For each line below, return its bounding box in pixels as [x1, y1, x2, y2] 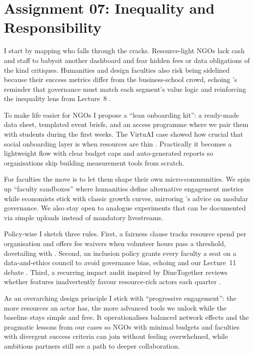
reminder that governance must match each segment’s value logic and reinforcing [4, 83, 246, 94]
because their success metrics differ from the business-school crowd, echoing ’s [4, 74, 237, 84]
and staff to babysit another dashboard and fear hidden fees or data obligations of [4, 55, 250, 65]
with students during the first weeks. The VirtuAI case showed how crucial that [4, 129, 243, 139]
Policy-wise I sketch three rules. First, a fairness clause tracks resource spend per [4, 229, 247, 239]
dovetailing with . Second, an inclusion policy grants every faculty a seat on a [4, 248, 236, 258]
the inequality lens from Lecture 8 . [4, 93, 111, 104]
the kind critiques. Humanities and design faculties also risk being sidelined [4, 64, 230, 75]
